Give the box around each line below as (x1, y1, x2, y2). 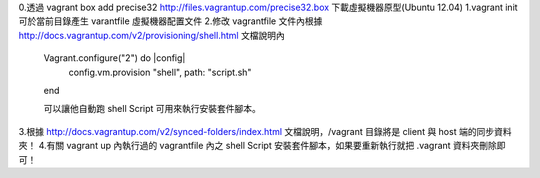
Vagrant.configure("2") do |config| (43, 52, 186, 64)
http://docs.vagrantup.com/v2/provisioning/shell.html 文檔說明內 (18, 29, 285, 41)
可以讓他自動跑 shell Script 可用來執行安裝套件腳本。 (43, 103, 262, 115)
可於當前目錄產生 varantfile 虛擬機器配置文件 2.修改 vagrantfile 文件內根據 (18, 15, 323, 27)
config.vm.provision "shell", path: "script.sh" (68, 66, 252, 78)
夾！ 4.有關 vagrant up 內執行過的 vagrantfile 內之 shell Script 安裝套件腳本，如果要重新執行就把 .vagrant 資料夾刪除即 (18, 140, 506, 152)
